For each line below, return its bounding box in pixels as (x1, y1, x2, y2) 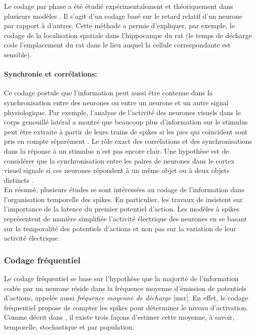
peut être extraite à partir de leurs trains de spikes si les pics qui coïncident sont (4, 126, 248, 136)
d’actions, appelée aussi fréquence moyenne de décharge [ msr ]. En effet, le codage (4, 293, 249, 303)
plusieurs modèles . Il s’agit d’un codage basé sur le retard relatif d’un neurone (4, 10, 243, 21)
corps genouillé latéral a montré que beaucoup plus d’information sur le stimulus (4, 117, 248, 127)
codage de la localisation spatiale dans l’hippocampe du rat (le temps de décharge (4, 30, 252, 40)
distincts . (4, 174, 34, 185)
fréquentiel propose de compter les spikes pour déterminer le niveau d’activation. (4, 302, 248, 312)
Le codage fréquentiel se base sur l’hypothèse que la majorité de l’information (4, 273, 239, 284)
